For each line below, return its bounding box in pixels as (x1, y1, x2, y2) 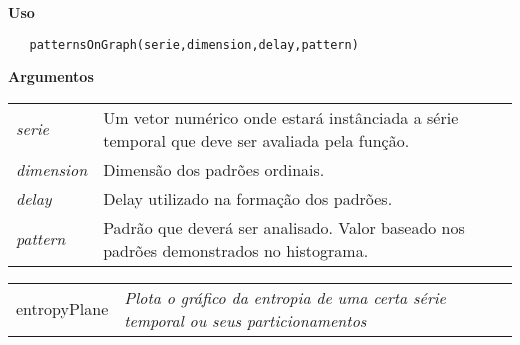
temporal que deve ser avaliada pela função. (103, 128, 410, 152)
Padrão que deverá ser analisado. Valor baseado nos (103, 215, 465, 239)
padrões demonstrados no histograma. (103, 238, 369, 262)
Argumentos (8, 66, 94, 87)
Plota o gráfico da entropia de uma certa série (124, 285, 446, 309)
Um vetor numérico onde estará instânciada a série (103, 105, 459, 129)
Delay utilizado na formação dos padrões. (103, 186, 393, 210)
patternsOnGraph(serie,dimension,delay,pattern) (29, 37, 359, 52)
